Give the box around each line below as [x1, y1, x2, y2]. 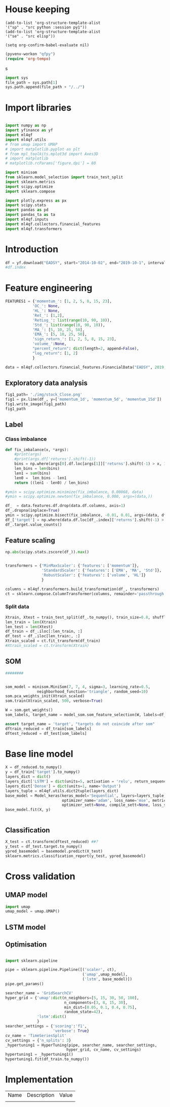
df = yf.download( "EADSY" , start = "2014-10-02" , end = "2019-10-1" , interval [5, 260, 166, 265]
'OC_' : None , [32, 304, 60, 309]
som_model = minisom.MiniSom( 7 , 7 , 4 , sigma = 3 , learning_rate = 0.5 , [5, 684, 151, 689]
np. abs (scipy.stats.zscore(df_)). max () [5, 549, 90, 555]
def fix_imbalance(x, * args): [5, 447, 69, 452]
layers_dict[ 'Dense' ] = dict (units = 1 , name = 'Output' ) [5, 784, 121, 789]
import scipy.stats [5, 203, 47, 208]
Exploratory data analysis [5, 378, 88, 387]
